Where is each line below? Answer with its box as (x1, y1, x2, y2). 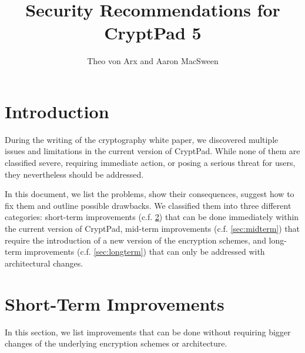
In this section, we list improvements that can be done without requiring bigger (5, 325, 291, 338)
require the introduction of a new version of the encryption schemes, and (5, 234, 266, 246)
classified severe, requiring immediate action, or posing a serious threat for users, (5, 156, 296, 169)
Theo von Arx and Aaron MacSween (87, 55, 219, 67)
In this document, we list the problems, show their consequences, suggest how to (5, 188, 294, 200)
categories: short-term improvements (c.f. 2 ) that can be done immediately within (5, 211, 299, 223)
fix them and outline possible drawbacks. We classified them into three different (5, 199, 291, 211)
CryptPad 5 (104, 21, 202, 45)
